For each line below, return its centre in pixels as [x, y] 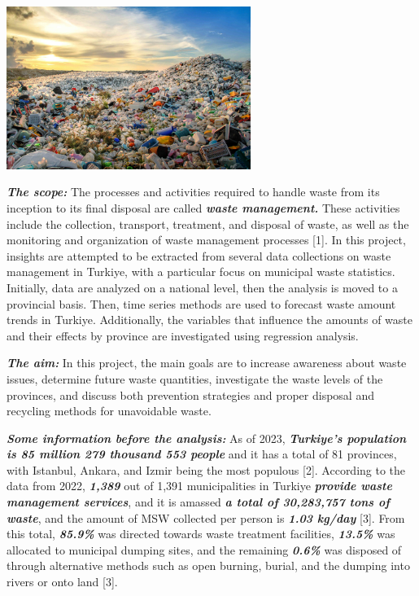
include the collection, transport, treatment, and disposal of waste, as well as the [208, 223]
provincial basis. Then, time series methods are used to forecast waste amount [201, 303]
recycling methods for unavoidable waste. [109, 411]
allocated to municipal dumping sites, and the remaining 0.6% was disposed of [204, 549]
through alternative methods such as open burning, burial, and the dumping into [208, 565]
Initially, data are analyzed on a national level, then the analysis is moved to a [202, 287]
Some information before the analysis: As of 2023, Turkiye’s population [207, 438]
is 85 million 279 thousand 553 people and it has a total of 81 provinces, [202, 454]
